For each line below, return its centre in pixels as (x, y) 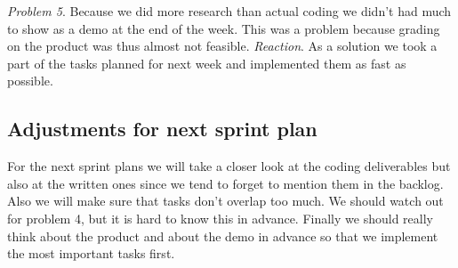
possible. (30, 81)
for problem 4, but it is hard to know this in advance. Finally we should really (220, 218)
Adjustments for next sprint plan (162, 129)
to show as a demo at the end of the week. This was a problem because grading (224, 28)
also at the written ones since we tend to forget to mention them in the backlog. (225, 183)
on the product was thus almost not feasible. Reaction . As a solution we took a (222, 46)
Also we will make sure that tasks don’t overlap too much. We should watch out (225, 201)
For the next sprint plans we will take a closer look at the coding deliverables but (229, 166)
